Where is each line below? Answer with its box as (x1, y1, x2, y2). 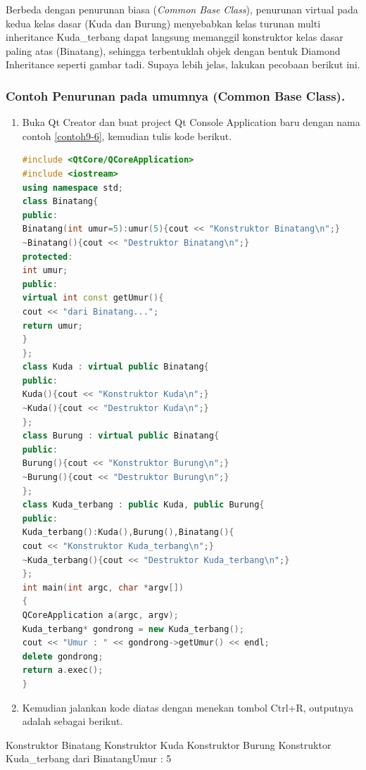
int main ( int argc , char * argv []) (22, 582, 184, 593)
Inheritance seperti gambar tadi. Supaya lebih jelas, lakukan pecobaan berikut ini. (6, 57, 360, 72)
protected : (22, 251, 73, 262)
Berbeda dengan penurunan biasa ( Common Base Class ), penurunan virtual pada (6, 2, 358, 16)
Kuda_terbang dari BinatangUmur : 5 (6, 751, 172, 766)
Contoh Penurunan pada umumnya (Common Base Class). (6, 87, 346, 104)
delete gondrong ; (22, 651, 103, 662)
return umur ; (22, 320, 83, 331)
